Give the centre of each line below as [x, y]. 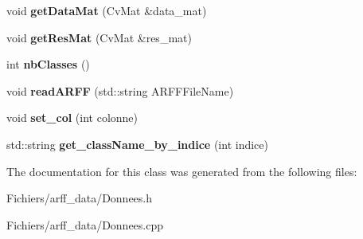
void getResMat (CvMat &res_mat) [99, 37]
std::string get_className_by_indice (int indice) [137, 144]
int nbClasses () [48, 64]
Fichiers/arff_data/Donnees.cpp [85, 224]
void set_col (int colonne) [72, 118]
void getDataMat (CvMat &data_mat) [107, 10]
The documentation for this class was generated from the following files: [182, 171]
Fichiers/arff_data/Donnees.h [80, 198]
